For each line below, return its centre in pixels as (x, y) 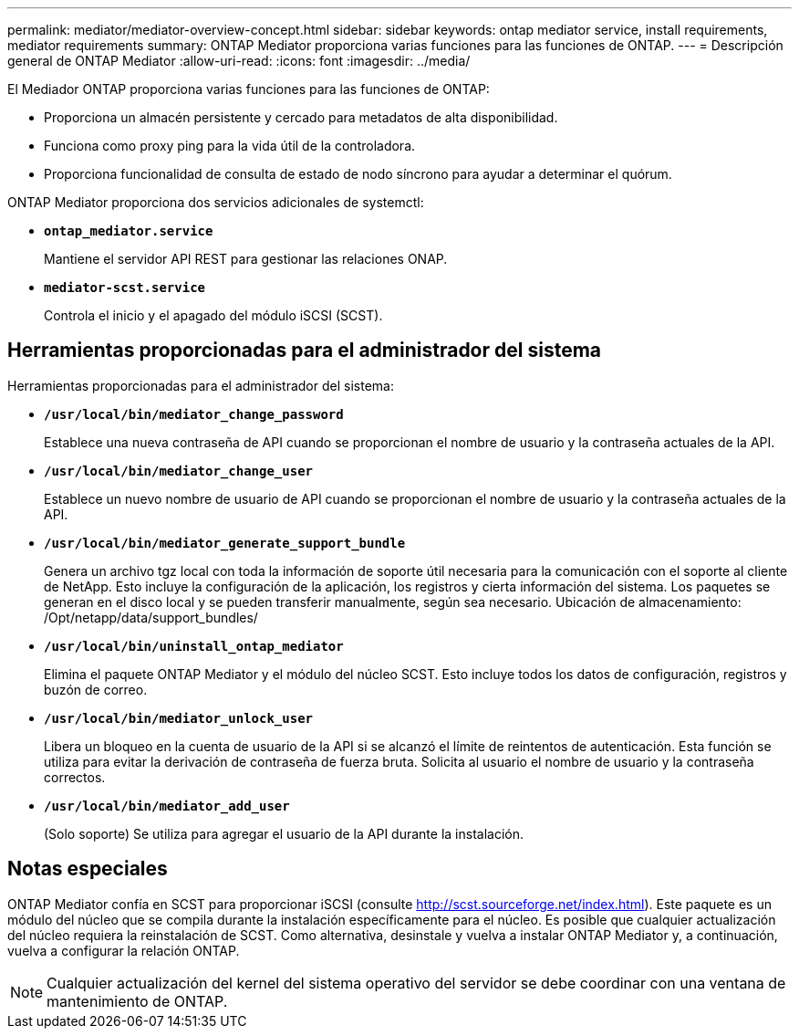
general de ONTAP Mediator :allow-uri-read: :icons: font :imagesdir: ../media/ (239, 61)
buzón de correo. (96, 689)
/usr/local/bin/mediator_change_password (194, 414)
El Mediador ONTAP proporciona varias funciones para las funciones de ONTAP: (249, 89)
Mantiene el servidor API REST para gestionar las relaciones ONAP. (246, 259)
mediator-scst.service (125, 288)
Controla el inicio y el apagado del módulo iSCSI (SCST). (213, 315)
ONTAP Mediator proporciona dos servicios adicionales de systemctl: (216, 202)
